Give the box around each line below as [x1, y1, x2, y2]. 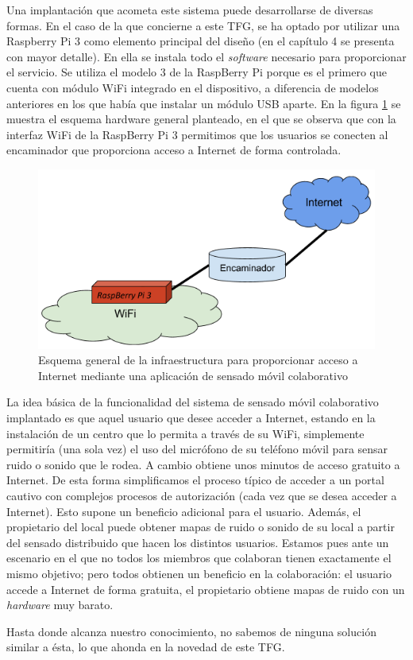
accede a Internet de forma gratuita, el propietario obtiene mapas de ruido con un [6, 580, 405, 597]
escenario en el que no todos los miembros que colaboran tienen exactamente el [6, 549, 392, 566]
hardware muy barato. [6, 596, 114, 613]
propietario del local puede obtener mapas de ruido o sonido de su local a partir [6, 518, 395, 535]
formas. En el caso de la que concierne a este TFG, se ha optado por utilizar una [6, 17, 400, 33]
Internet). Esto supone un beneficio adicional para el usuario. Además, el [6, 503, 361, 519]
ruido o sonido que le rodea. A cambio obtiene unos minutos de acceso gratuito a [6, 456, 400, 472]
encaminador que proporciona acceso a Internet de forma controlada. [6, 142, 342, 158]
